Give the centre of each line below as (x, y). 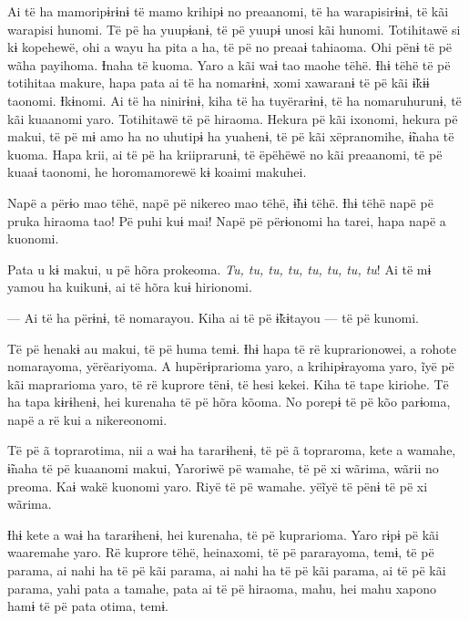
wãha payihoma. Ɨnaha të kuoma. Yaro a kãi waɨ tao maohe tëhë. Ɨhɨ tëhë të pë (229, 64)
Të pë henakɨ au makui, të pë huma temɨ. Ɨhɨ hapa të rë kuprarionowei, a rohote (232, 348)
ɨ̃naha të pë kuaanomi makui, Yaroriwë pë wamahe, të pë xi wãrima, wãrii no (223, 468)
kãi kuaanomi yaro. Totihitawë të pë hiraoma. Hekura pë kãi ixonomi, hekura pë (233, 118)
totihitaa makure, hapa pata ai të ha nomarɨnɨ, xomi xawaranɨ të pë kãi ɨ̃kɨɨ (219, 83)
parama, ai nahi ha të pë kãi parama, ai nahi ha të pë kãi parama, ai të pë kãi (227, 570)
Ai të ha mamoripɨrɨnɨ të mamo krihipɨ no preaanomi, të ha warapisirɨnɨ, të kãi (228, 11)
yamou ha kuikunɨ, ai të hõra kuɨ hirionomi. (130, 287)
